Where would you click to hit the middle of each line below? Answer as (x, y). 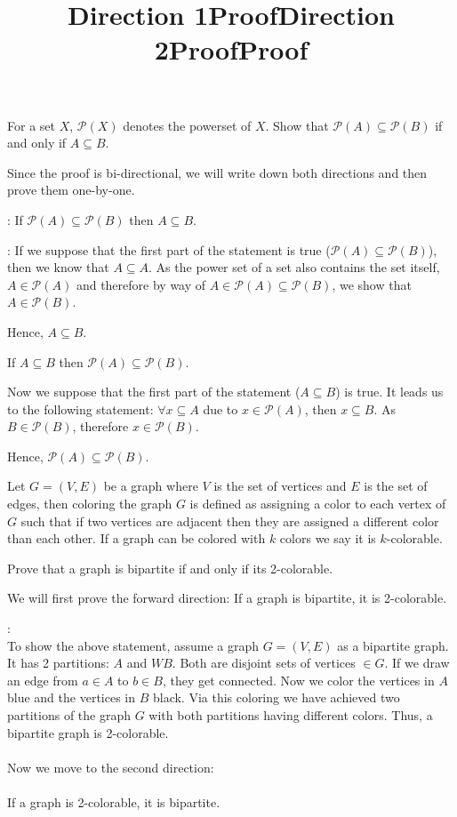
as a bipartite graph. (393, 645)
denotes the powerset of (187, 125)
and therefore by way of (141, 284)
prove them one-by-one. (71, 190)
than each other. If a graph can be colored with (136, 538)
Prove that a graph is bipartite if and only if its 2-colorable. (170, 568)
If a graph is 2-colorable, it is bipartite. (114, 801)
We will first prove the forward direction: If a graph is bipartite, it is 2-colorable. (227, 598)
